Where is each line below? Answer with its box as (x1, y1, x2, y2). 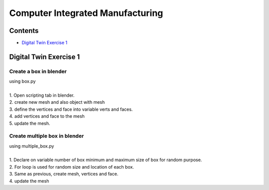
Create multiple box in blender (9, 133, 84, 140)
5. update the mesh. (9, 120, 50, 126)
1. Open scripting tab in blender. (9, 92, 75, 98)
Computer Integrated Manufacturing (9, 7, 163, 18)
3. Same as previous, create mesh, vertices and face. (9, 171, 119, 177)
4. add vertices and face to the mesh (9, 113, 85, 119)
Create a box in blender (9, 68, 67, 75)
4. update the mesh (9, 178, 49, 184)
